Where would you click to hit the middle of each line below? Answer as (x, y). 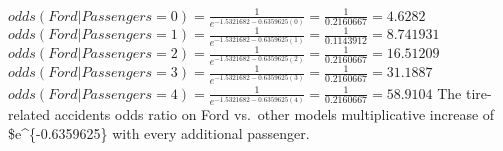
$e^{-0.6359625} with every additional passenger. (159, 133)
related (29, 113)
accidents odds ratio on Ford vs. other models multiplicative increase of (274, 113)
